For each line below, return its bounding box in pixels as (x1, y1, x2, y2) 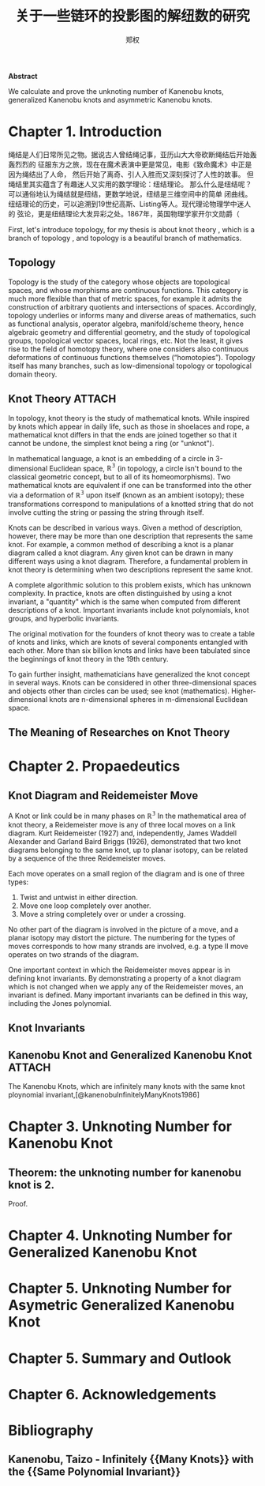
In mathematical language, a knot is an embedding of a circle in (8, 453, 215, 463)
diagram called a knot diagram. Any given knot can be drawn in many (8, 548, 233, 557)
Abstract (8, 71, 38, 81)
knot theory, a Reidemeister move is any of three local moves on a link (8, 820, 236, 829)
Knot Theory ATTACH (8, 392, 117, 406)
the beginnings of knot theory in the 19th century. (8, 654, 169, 663)
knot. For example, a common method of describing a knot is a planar (8, 539, 234, 549)
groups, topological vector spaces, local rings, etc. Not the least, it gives (8, 336, 244, 345)
